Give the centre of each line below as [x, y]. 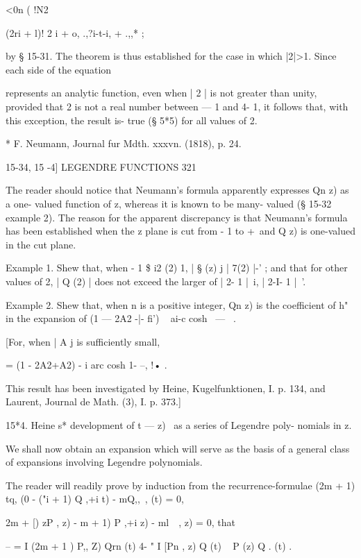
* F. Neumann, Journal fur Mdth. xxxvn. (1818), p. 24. [124, 143]
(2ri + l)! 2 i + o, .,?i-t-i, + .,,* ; [75, 32]
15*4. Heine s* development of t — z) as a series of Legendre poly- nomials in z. [179, 425]
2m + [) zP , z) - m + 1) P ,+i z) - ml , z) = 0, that [120, 522]
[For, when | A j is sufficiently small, [83, 341]
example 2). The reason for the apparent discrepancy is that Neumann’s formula [177, 217]
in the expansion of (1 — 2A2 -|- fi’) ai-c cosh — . [121, 318]
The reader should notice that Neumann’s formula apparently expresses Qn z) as [177, 190]
